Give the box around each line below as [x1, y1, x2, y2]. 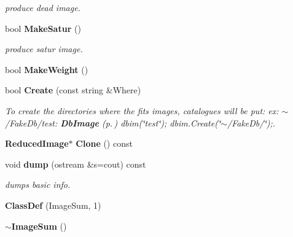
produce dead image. [5, 1, 80, 14]
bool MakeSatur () [5, 21, 81, 34]
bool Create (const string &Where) [5, 84, 141, 96]
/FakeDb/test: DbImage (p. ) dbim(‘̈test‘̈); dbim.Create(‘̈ [5, 116, 221, 129]
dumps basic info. [5, 178, 71, 191]
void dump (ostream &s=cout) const [5, 157, 146, 170]
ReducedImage [5, 137, 69, 150]
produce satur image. [5, 42, 83, 55]
